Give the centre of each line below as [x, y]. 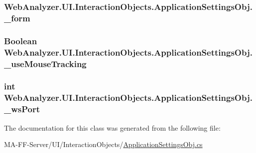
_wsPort [22, 109]
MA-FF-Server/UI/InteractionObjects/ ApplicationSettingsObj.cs [103, 144]
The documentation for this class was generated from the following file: [112, 127]
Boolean [21, 40]
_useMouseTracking [45, 63]
